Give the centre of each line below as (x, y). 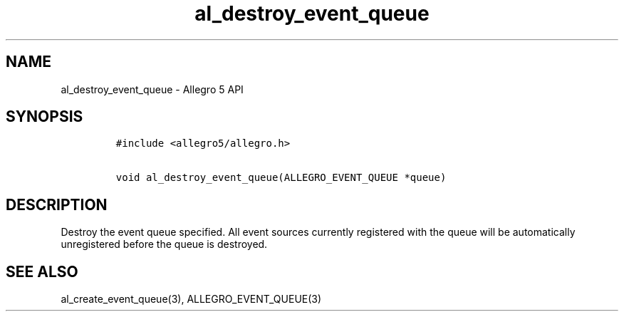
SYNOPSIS (45, 117)
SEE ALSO (42, 271)
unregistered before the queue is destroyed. (164, 244)
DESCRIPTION (57, 204)
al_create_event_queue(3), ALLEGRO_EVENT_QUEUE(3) (191, 299)
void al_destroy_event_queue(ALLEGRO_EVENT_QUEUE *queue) (281, 178)
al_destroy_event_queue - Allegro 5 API (152, 89)
